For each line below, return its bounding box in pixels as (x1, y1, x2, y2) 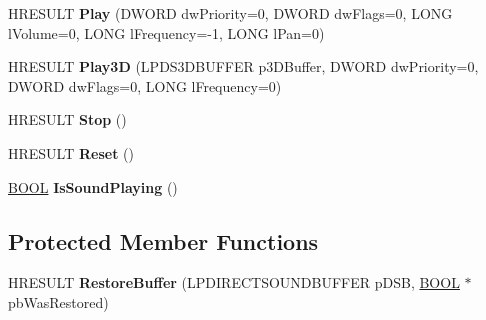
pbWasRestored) (8, 291, 109, 312)
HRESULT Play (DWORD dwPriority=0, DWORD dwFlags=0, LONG (8, 3, 453, 23)
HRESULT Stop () (8, 109, 127, 130)
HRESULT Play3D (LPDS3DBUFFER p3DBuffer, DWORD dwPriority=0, (8, 56, 479, 77)
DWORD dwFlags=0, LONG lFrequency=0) (8, 75, 282, 96)
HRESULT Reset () (8, 142, 134, 163)
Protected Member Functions (8, 225, 319, 256)
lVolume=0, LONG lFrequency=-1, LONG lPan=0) (8, 22, 325, 43)
